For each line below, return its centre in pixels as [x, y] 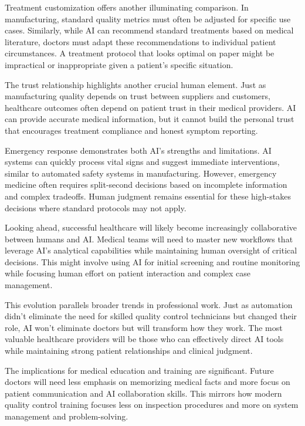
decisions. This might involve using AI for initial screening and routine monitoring [152, 261]
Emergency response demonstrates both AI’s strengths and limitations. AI [138, 150]
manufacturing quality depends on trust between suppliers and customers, [138, 96]
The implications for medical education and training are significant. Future [139, 370]
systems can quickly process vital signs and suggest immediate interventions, [142, 162]
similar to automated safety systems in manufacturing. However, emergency [141, 173]
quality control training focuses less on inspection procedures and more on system [152, 405]
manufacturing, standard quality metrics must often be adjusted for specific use [148, 18]
